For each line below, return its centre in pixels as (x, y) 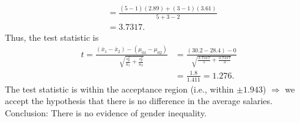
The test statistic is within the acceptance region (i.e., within (119, 89)
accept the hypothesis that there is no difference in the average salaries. (139, 101)
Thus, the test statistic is (52, 37)
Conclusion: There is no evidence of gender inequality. (106, 112)
